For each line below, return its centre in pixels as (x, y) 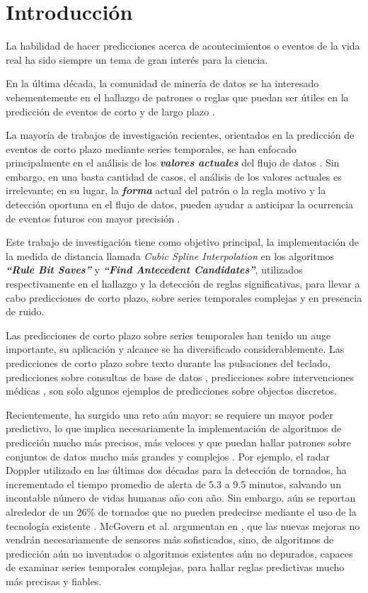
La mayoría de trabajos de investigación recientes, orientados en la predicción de (180, 135)
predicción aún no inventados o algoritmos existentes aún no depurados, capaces (179, 553)
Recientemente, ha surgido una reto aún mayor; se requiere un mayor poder (169, 414)
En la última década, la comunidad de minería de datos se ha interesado (162, 83)
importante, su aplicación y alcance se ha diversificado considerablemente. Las (175, 349)
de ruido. (25, 311)
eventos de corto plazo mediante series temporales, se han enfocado (151, 148)
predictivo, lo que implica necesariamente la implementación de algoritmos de (174, 428)
